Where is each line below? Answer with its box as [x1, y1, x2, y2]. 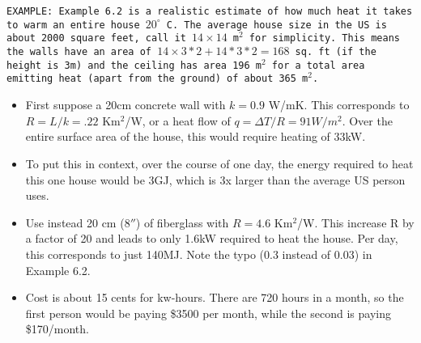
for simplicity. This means [249, 32, 400, 44]
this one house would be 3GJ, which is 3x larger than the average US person [25, 171, 406, 188]
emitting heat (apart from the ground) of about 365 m [6, 73, 308, 85]
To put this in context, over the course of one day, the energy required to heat [25, 155, 414, 171]
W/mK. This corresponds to [268, 96, 410, 113]
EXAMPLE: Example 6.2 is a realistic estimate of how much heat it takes [6, 6, 413, 17]
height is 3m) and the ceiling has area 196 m [6, 59, 262, 71]
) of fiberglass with [135, 214, 229, 231]
